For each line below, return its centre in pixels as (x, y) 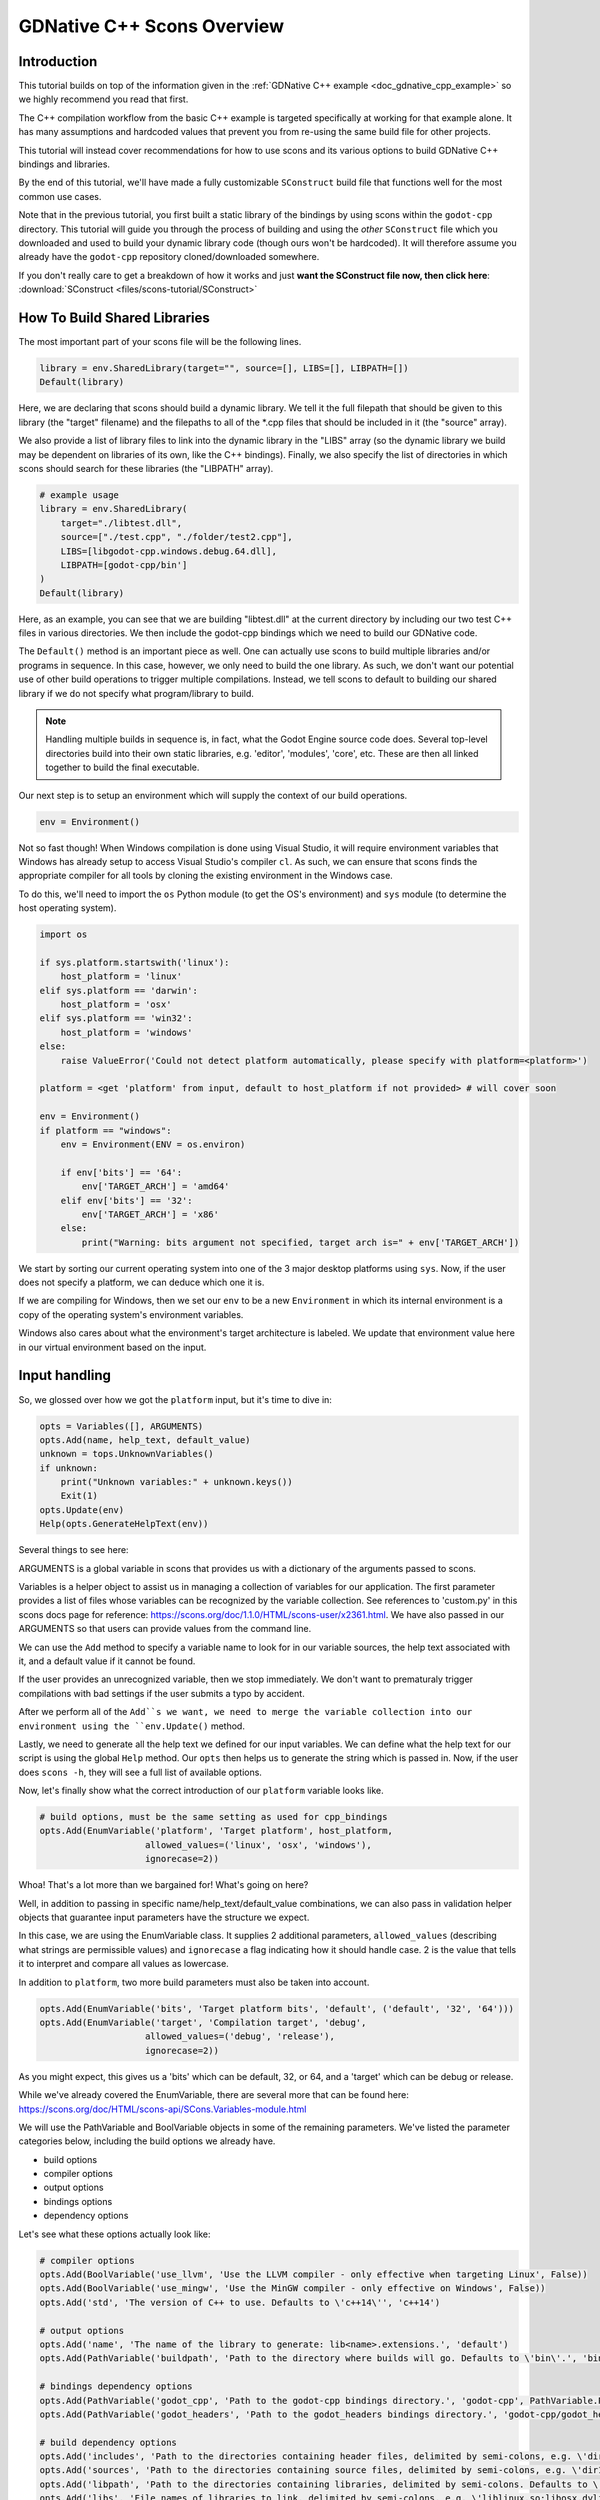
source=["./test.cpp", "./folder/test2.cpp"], (177, 537)
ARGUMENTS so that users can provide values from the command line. (165, 1629)
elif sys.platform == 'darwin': (119, 990)
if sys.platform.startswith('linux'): (134, 962)
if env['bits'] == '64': (121, 1172)
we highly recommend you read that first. (103, 99)
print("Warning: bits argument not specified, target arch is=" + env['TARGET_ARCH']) (300, 1242)
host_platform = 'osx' (116, 1004)
